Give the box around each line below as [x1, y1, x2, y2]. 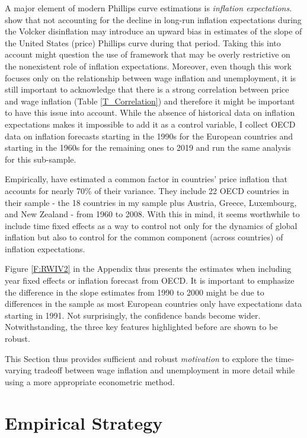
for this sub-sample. [5, 153, 76, 165]
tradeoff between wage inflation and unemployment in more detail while [34, 364, 295, 376]
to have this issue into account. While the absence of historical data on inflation [5, 106, 295, 119]
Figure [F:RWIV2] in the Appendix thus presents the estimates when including [5, 262, 292, 275]
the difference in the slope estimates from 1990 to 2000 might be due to [5, 285, 264, 298]
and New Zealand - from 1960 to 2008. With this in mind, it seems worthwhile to [5, 208, 300, 220]
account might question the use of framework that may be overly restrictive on [5, 48, 290, 61]
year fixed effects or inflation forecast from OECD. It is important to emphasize [5, 274, 295, 287]
